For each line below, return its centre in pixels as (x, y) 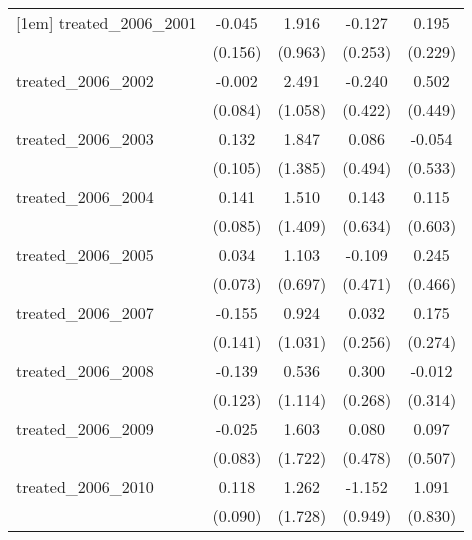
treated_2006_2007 (85, 312)
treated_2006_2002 (85, 80)
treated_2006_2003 (85, 138)
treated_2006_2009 (85, 428)
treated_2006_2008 (85, 370)
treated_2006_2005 (85, 254)
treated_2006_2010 (85, 486)
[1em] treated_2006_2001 (106, 22)
